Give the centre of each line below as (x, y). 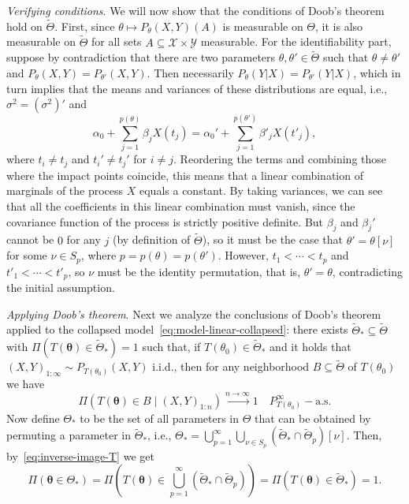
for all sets (117, 41)
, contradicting (367, 271)
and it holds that (310, 347)
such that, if (171, 347)
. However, (243, 255)
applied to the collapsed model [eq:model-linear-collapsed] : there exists (177, 329)
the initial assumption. (61, 287)
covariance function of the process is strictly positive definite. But (165, 221)
